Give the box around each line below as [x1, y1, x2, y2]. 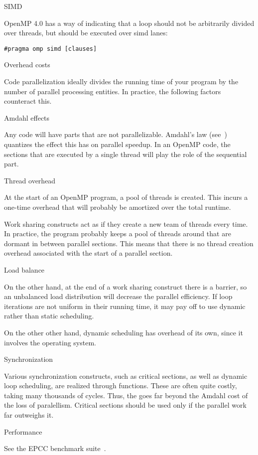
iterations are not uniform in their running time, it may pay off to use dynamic [4, 301, 246, 311]
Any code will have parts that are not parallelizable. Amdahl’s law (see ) [4, 129, 227, 140]
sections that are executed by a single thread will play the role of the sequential [4, 149, 247, 159]
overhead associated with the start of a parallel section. [4, 248, 173, 258]
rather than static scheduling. [4, 310, 94, 321]
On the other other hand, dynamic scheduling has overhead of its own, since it [4, 327, 243, 337]
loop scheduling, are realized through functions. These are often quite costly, [4, 380, 237, 391]
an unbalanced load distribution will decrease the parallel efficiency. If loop [4, 291, 233, 302]
